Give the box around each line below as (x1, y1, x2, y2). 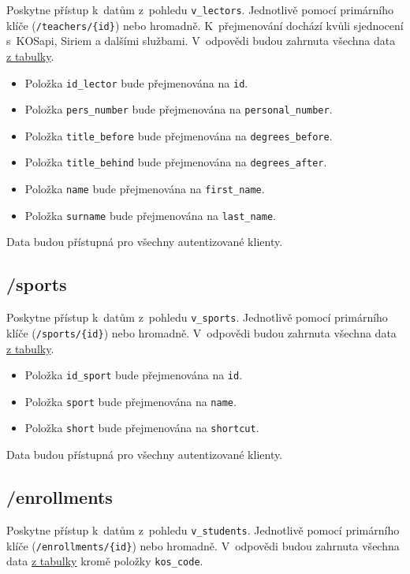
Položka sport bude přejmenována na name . (24, 393, 237, 409)
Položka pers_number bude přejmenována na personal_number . (24, 101, 333, 117)
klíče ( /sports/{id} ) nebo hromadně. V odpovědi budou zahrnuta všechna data (6, 324, 397, 341)
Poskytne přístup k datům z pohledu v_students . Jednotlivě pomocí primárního (6, 521, 400, 538)
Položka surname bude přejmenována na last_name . (24, 207, 277, 223)
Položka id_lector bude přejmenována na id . (24, 74, 248, 91)
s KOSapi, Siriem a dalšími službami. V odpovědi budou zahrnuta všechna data (6, 32, 396, 49)
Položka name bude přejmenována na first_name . (24, 181, 265, 197)
